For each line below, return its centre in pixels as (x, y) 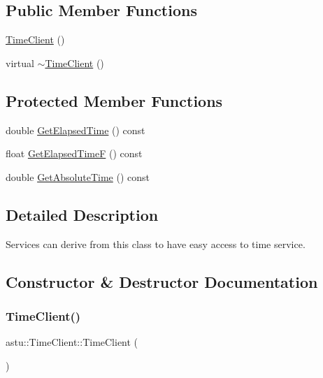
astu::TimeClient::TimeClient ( (72, 342)
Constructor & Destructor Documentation (162, 281)
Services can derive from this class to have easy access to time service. (156, 243)
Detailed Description (82, 214)
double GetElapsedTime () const (76, 130)
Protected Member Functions (114, 100)
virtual (20, 63)
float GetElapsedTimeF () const (74, 153)
